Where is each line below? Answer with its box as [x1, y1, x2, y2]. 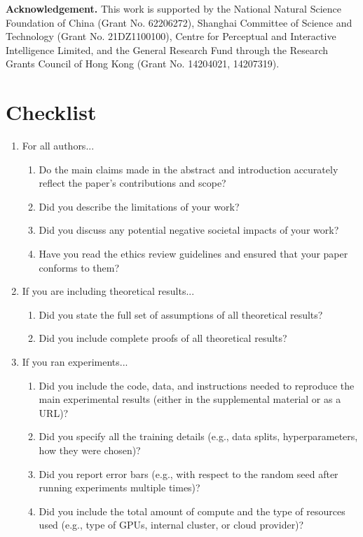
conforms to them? [39, 260, 120, 274]
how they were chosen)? [39, 443, 141, 457]
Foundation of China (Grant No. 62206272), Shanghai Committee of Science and [6, 15, 352, 29]
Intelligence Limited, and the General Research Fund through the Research [6, 42, 329, 57]
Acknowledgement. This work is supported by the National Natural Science [6, 1, 341, 15]
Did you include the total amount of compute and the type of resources [39, 503, 345, 518]
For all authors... [22, 138, 95, 153]
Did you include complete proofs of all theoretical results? [39, 331, 287, 345]
